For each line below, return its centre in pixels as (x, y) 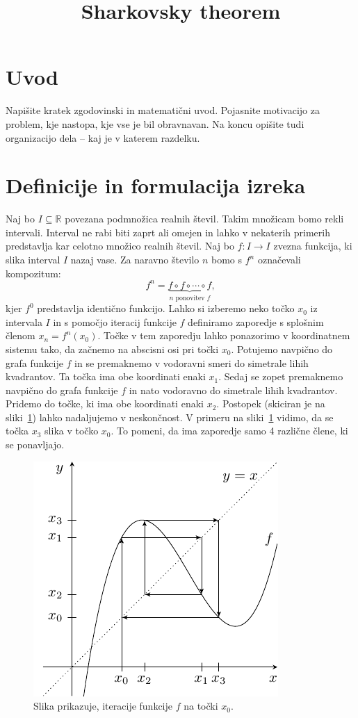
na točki (201, 706)
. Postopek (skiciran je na (271, 403)
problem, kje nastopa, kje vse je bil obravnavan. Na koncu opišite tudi (155, 123)
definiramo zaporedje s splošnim (256, 321)
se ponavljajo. (35, 444)
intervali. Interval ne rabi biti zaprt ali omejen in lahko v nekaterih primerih (168, 232)
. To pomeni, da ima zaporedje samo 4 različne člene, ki (229, 431)
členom (21, 335)
